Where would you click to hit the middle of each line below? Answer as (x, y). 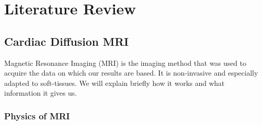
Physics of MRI (37, 115)
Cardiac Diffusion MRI (67, 41)
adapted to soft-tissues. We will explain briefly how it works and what (115, 83)
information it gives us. (41, 93)
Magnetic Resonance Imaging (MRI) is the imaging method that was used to (125, 62)
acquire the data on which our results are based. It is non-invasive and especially (131, 73)
